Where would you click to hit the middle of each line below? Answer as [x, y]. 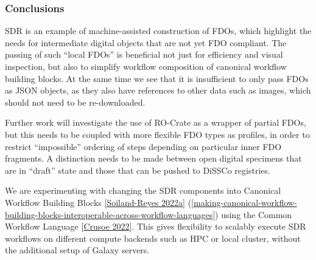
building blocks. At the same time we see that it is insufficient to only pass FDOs [157, 78]
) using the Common [254, 214]
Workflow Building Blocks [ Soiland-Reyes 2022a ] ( [98, 202]
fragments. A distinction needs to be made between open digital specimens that [153, 158]
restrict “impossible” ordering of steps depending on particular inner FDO [143, 146]
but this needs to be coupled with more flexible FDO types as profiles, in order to [157, 134]
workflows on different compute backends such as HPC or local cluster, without [153, 238]
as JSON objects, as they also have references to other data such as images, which [158, 90]
